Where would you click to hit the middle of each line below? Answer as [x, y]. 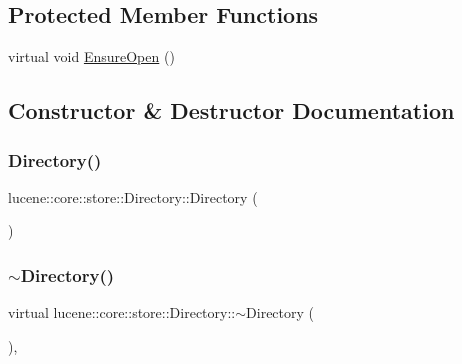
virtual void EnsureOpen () [91, 56]
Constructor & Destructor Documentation [231, 110]
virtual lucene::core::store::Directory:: [122, 312]
